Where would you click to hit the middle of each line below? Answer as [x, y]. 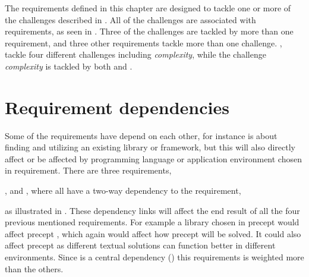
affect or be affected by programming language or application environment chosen [153, 158]
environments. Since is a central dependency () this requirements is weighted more [154, 257]
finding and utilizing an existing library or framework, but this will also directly [150, 147]
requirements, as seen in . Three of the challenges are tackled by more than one [149, 31]
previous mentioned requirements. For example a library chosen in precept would [152, 222]
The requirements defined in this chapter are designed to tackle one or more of [148, 8]
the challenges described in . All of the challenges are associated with [130, 19]
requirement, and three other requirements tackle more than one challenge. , [144, 43]
